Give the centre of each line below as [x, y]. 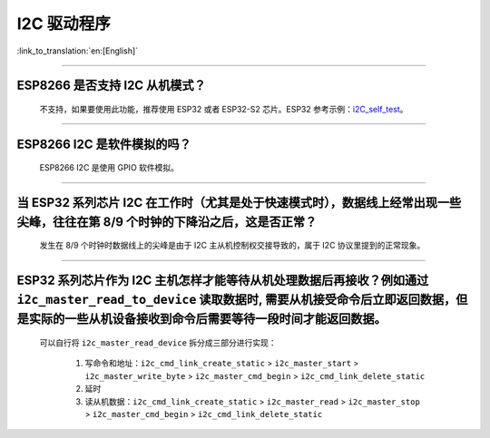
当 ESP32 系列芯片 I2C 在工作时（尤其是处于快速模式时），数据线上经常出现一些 [239, 203]
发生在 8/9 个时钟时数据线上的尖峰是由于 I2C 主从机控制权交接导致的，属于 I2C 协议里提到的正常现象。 [232, 246]
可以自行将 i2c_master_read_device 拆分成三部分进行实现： [158, 342]
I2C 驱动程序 [64, 24]
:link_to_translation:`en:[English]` [78, 51]
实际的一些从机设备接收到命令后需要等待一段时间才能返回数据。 [207, 319]
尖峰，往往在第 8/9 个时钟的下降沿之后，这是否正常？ [167, 222]
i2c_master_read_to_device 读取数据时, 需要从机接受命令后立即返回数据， [236, 299]
